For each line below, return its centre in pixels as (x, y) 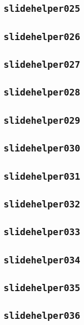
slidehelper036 (42, 316)
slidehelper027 (42, 65)
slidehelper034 (42, 260)
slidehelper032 (42, 204)
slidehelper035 (42, 288)
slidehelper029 (42, 120)
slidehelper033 (42, 232)
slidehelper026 (42, 36)
